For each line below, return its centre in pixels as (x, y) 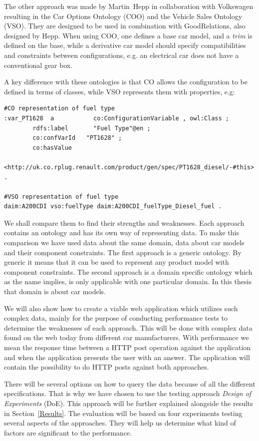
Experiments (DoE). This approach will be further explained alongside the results (129, 403)
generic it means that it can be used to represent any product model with (117, 262)
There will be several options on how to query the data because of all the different (130, 383)
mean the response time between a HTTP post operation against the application (128, 347)
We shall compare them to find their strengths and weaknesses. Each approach (124, 222)
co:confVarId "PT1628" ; (77, 138)
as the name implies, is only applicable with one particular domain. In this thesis (128, 281)
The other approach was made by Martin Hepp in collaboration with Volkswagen (129, 6)
